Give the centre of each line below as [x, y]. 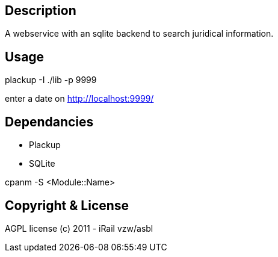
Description [41, 11]
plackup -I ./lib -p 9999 [51, 80]
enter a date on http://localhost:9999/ [79, 99]
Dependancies [49, 122]
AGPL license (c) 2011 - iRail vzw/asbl [79, 228]
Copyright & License [67, 205]
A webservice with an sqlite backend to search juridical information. [139, 34]
